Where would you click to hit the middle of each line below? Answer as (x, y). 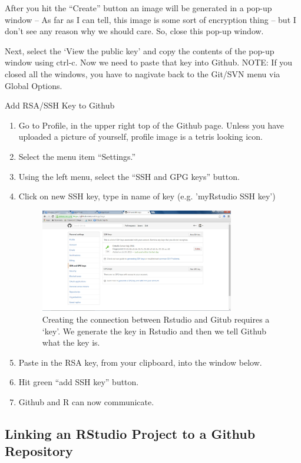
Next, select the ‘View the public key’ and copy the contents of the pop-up (140, 50)
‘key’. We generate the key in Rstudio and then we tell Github (154, 331)
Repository (39, 451)
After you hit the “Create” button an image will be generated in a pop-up (138, 8)
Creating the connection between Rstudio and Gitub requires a (156, 319)
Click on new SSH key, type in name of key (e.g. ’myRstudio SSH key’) (147, 196)
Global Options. (34, 85)
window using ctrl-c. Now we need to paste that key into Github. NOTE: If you (149, 62)
